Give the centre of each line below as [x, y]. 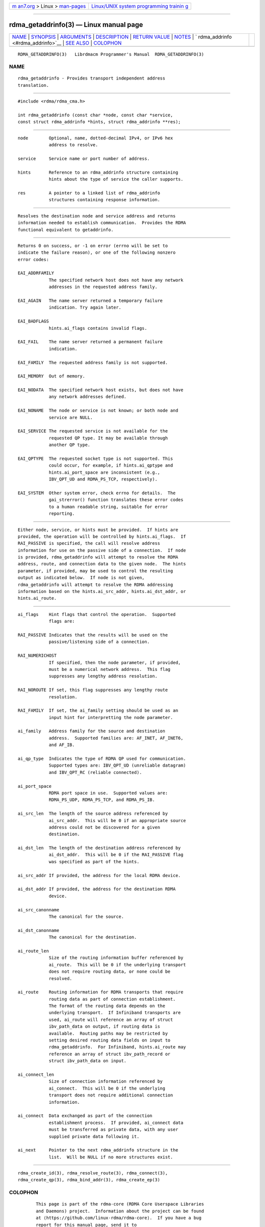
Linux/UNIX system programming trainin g [140, 6]
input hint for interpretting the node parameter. [111, 717]
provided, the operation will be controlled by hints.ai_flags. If [102, 536]
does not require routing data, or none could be [110, 972]
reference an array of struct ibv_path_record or [110, 1054]
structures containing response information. [105, 200]
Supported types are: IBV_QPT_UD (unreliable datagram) [117, 765]
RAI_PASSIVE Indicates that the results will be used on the [93, 635]
